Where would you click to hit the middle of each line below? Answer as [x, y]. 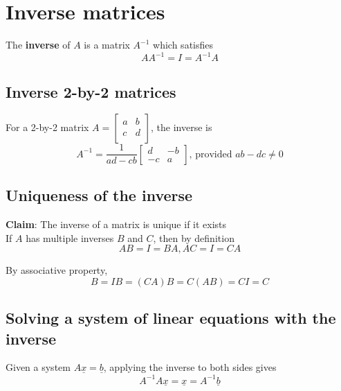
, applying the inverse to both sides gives [190, 367]
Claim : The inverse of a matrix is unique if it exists [116, 224]
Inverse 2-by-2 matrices [91, 91]
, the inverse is [181, 127]
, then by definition [194, 237]
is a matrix [107, 45]
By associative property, [57, 270]
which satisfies [183, 45]
